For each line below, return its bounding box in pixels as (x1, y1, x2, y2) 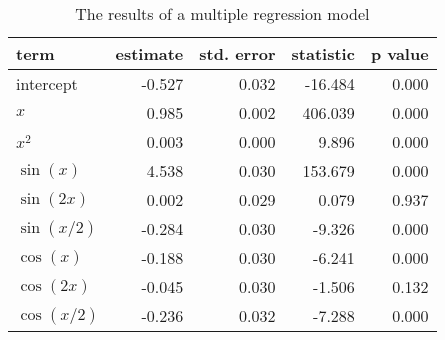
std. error (199, 42, 276, 65)
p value (370, 42, 429, 65)
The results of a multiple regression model (75, 2, 370, 25)
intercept (16, 72, 78, 95)
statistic (291, 42, 355, 65)
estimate (115, 42, 184, 65)
